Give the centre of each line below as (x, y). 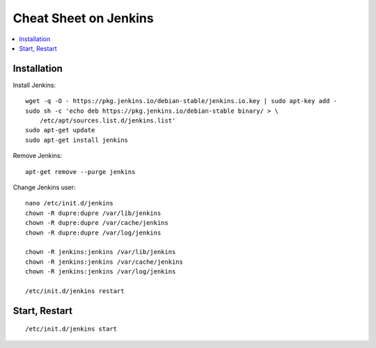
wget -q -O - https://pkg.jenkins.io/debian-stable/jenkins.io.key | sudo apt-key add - (181, 101)
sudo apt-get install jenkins (77, 140)
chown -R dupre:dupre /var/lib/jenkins (93, 213)
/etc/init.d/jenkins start (71, 329)
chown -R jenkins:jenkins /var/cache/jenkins (104, 262)
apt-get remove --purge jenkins (80, 172)
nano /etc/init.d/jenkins (70, 203)
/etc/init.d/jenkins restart (75, 291)
